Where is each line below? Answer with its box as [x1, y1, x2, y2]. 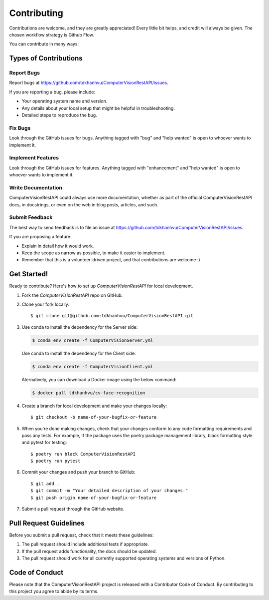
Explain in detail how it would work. [21, 243, 94, 249]
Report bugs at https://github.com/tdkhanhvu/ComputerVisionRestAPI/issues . [9, 80, 169, 86]
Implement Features [9, 154, 59, 161]
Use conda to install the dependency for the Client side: [21, 350, 136, 356]
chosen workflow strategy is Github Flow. [9, 31, 94, 37]
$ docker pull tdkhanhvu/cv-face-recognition [32, 390, 145, 396]
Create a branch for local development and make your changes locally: [21, 403, 167, 409]
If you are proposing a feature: [9, 234, 72, 240]
